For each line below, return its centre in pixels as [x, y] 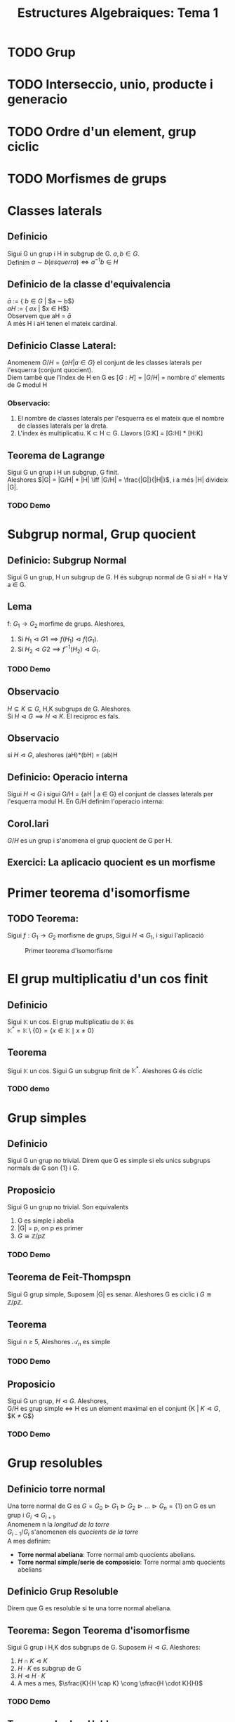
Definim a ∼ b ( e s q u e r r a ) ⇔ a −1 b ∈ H [63, 261]
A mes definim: [29, 1541]
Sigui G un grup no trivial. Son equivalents [68, 1207]
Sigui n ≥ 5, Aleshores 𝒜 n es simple [59, 1342]
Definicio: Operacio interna [68, 777]
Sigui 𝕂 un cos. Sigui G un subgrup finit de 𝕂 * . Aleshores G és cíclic [105, 1070]
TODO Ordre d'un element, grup [102, 132]
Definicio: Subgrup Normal [67, 560]
